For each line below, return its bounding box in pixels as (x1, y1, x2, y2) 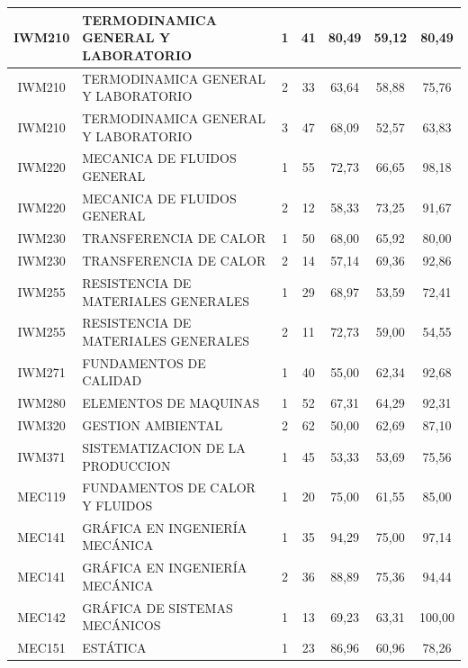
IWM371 (17, 447, 66, 465)
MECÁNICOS (82, 616, 161, 635)
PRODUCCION (82, 456, 171, 474)
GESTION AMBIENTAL (82, 416, 223, 435)
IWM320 (17, 416, 66, 435)
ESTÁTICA (82, 638, 147, 657)
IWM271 (17, 362, 66, 381)
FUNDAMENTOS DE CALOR (82, 478, 256, 497)
